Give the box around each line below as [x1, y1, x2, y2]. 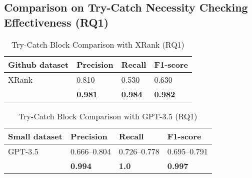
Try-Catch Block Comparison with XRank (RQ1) [11, 38, 184, 50]
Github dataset [8, 58, 69, 70]
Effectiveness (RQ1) [4, 14, 109, 30]
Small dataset [8, 130, 62, 142]
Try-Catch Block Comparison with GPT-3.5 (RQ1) [18, 110, 197, 122]
